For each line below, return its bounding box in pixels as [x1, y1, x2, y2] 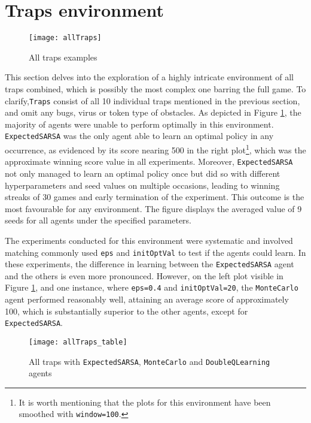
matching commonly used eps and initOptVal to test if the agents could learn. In [5, 246, 306, 258]
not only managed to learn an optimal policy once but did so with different [5, 167, 280, 179]
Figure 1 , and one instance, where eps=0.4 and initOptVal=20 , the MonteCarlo [5, 281, 298, 294]
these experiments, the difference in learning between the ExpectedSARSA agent [5, 258, 294, 270]
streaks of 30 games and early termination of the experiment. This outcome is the [5, 191, 304, 203]
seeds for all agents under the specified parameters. [5, 214, 192, 226]
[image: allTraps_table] [29, 337, 127, 346]
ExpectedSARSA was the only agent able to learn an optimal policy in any [5, 129, 274, 142]
